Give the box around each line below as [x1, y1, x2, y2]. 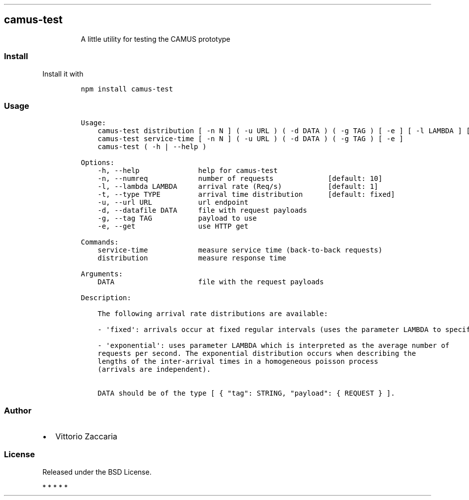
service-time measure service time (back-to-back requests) [97, 246, 383, 254]
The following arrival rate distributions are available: [97, 310, 328, 318]
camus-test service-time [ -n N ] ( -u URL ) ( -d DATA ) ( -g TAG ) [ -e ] [97, 135, 403, 143]
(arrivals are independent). [97, 365, 211, 374]
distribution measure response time [97, 254, 286, 262]
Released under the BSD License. [42, 467, 152, 476]
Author [4, 405, 32, 416]
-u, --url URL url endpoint [97, 198, 248, 207]
